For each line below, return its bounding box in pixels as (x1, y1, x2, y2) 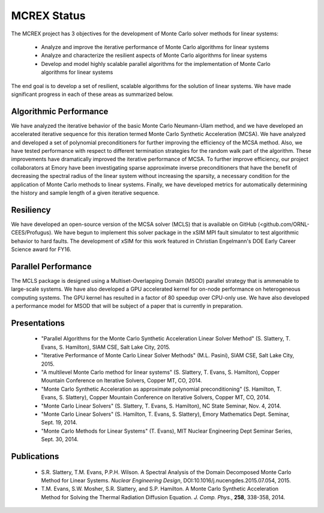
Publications (11, 451, 59, 461)
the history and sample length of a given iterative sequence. (11, 189, 160, 196)
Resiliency (11, 204, 51, 215)
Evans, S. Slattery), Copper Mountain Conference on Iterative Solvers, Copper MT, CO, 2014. (41, 394, 271, 401)
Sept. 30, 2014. (41, 436, 79, 443)
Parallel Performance (11, 261, 92, 271)
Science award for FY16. (11, 246, 71, 253)
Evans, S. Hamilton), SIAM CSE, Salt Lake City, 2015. (41, 343, 170, 351)
